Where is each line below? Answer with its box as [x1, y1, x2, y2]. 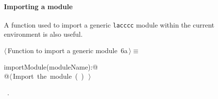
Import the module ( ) [13, 71, 84, 81]
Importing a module [4, 1, 73, 11]
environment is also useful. [4, 29, 83, 39]
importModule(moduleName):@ [4, 61, 98, 71]
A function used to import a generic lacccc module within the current [4, 19, 215, 29]
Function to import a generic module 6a [7, 45, 128, 56]
